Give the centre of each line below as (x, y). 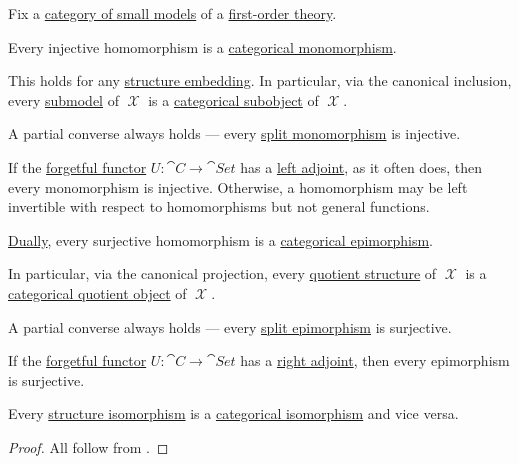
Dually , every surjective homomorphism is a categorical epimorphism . (221, 239)
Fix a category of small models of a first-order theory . (172, 13)
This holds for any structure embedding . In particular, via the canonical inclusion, (260, 80)
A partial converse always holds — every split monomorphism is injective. (234, 133)
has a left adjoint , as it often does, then (361, 166)
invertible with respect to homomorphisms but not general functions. (219, 206)
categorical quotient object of (97, 292)
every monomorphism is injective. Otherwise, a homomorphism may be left (238, 186)
